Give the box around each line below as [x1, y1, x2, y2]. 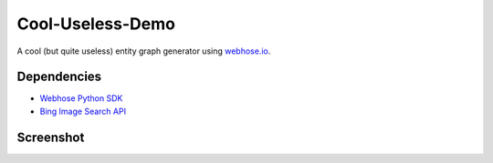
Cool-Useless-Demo [16, 14, 175, 34]
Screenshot [16, 129, 85, 145]
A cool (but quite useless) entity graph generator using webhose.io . [16, 46, 271, 56]
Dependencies [16, 69, 102, 85]
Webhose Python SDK [39, 93, 123, 104]
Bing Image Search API [39, 106, 127, 117]
